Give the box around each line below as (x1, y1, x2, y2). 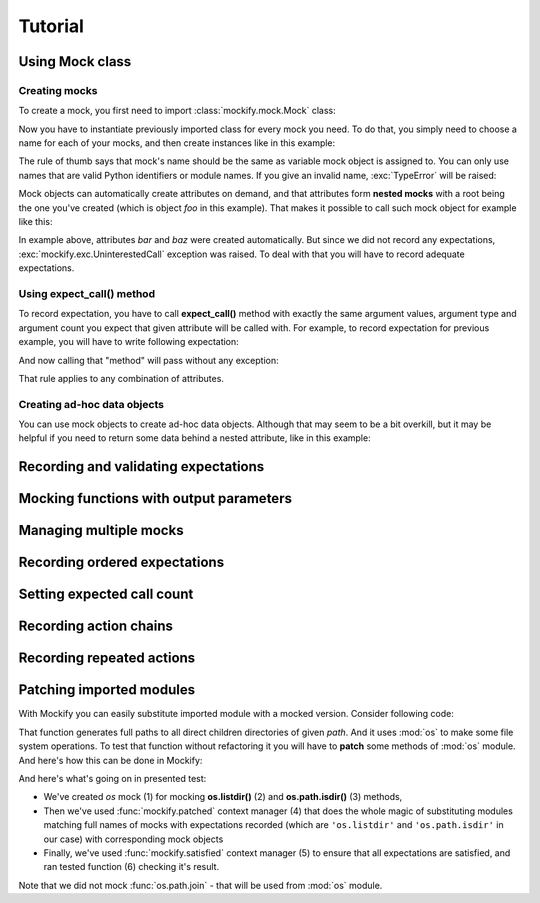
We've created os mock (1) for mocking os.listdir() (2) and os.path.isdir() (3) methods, (43, 791, 403, 803)
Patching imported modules (18, 681, 195, 699)
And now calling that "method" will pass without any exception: (18, 354, 279, 366)
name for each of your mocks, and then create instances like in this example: (18, 137, 336, 149)
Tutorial (18, 15, 85, 37)
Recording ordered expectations (18, 554, 225, 571)
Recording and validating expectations (18, 458, 265, 475)
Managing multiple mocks (18, 522, 184, 539)
